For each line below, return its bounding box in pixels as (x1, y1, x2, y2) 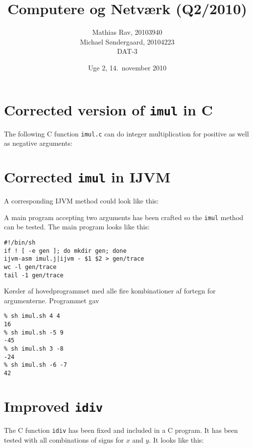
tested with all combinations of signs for (4, 434, 124, 445)
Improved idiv (4, 396, 103, 416)
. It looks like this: (149, 434, 204, 445)
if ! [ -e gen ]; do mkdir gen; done (4, 247, 127, 254)
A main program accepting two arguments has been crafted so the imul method (4, 212, 244, 222)
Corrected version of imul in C (4, 99, 213, 119)
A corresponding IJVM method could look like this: (4, 196, 159, 206)
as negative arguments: (4, 138, 72, 148)
